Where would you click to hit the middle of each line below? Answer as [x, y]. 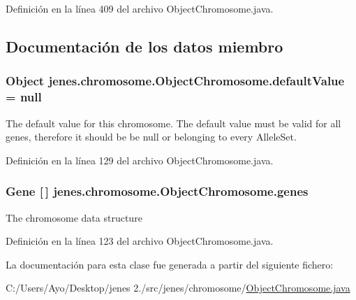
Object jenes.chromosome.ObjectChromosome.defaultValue [175, 81]
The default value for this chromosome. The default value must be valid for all [173, 123]
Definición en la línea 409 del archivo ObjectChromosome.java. [140, 8]
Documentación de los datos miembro [144, 46]
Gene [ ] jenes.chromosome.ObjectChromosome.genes [157, 191]
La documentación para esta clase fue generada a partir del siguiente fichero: [170, 264]
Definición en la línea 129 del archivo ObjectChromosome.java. [140, 160]
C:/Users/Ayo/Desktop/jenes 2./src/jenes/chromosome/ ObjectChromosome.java [178, 288]
